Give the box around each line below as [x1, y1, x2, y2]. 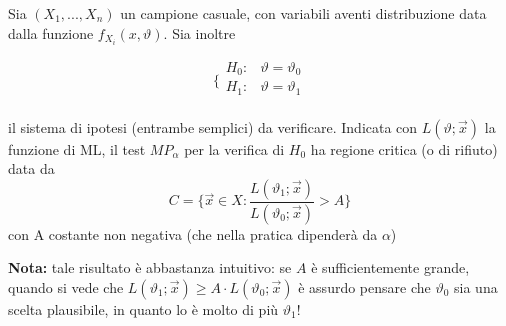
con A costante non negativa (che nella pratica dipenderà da [8, 223, 378, 244]
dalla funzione [8, 22, 94, 43]
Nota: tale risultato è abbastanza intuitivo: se [8, 257, 292, 278]
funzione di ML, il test [8, 138, 146, 159]
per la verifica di [184, 138, 285, 159]
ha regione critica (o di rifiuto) [310, 138, 498, 159]
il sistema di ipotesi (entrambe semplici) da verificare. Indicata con [8, 116, 418, 137]
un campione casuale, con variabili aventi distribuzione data [120, 3, 487, 23]
